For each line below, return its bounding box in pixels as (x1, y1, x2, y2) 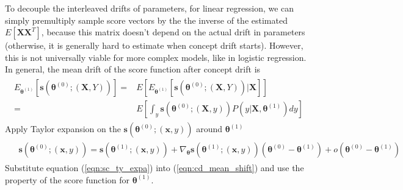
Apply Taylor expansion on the (5, 122, 121, 135)
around (196, 122, 223, 135)
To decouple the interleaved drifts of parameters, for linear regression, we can (5, 2, 294, 14)
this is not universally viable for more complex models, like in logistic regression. (5, 51, 307, 63)
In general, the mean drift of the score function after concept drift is (5, 63, 261, 76)
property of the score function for (5, 173, 130, 186)
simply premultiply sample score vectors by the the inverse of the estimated (5, 13, 288, 26)
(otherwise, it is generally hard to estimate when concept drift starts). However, (5, 39, 303, 52)
